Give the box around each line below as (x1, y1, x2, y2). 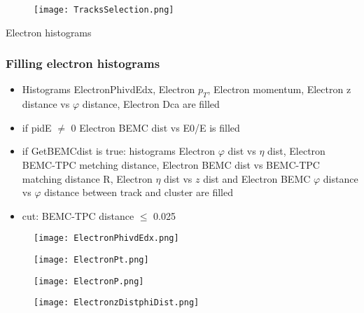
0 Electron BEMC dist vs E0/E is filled (71, 120, 240, 134)
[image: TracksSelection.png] (34, 5, 174, 15)
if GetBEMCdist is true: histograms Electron (22, 144, 216, 158)
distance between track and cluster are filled (44, 185, 233, 200)
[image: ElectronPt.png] (34, 255, 149, 265)
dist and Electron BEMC (203, 171, 311, 186)
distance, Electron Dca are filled (82, 97, 220, 111)
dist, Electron (267, 144, 325, 158)
